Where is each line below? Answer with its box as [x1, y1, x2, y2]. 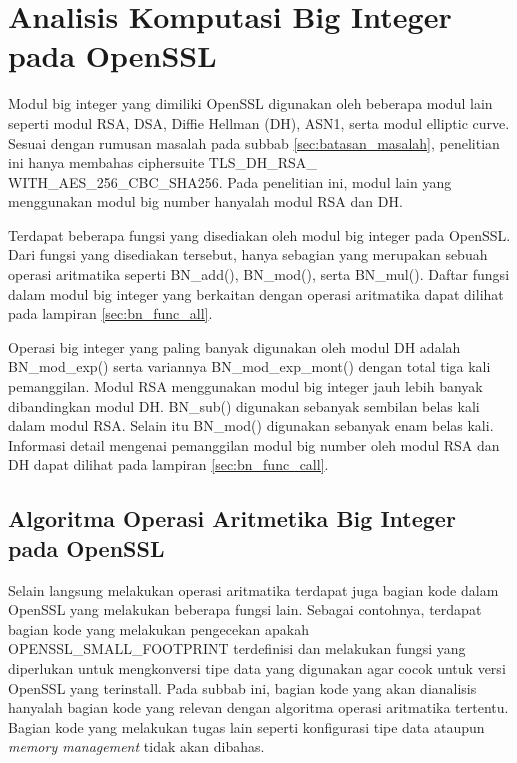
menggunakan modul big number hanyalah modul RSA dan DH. [8, 191, 403, 212]
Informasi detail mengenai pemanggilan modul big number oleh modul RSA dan [8, 434, 500, 455]
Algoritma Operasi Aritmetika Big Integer [8, 503, 456, 534]
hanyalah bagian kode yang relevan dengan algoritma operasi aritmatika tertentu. [8, 697, 509, 718]
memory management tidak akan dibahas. [8, 736, 265, 757]
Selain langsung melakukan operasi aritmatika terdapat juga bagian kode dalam [8, 579, 499, 600]
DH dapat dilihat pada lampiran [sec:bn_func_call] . [8, 454, 329, 475]
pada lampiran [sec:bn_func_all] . [8, 303, 213, 324]
